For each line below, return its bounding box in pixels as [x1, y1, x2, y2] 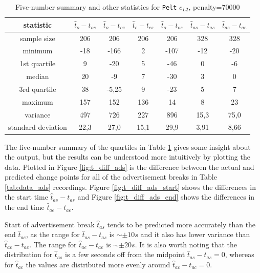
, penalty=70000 [188, 2, 240, 12]
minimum [23, 45, 53, 56]
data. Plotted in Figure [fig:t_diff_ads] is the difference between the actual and [5, 161, 254, 172]
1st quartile [19, 58, 56, 69]
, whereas [225, 249, 254, 260]
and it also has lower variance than [140, 229, 250, 240]
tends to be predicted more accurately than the [107, 219, 256, 229]
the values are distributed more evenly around [26, 259, 170, 270]
